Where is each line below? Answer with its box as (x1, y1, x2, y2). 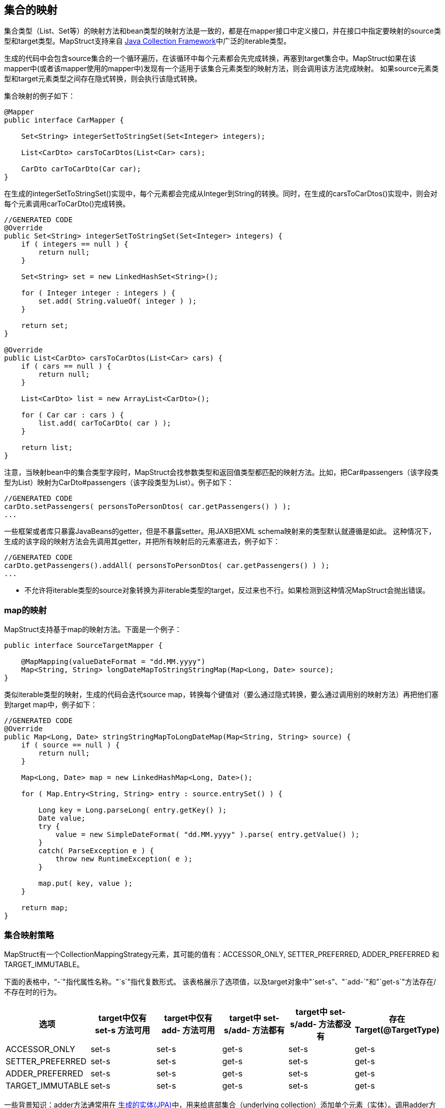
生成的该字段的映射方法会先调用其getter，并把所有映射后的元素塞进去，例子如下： (4, 537, 280, 546)
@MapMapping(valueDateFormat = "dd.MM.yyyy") (21, 657, 206, 666)
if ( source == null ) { (21, 741, 120, 750)
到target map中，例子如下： (4, 700, 98, 709)
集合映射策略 (4, 930, 54, 940)
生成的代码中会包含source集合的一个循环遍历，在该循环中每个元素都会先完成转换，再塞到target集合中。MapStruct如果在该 (4, 54, 416, 63)
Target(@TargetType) (355, 1024, 439, 1035)
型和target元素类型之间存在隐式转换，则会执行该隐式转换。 (4, 74, 202, 83)
